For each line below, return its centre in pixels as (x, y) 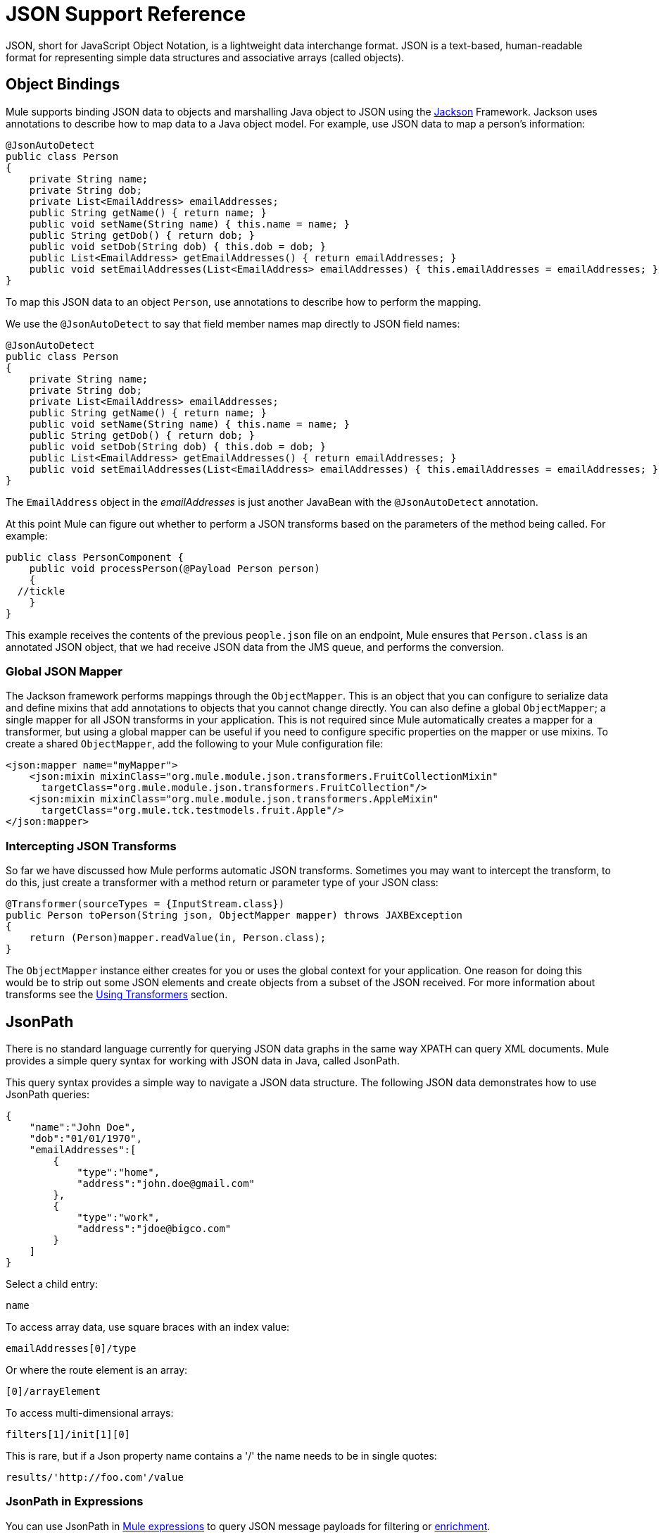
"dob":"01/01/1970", (86, 1138)
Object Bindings (63, 85)
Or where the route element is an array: (97, 1369)
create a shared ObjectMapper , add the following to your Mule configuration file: (195, 744)
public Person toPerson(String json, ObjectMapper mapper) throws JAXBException (234, 915)
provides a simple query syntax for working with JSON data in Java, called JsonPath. (203, 1060)
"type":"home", (119, 1172)
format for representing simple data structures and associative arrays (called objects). (205, 57)
